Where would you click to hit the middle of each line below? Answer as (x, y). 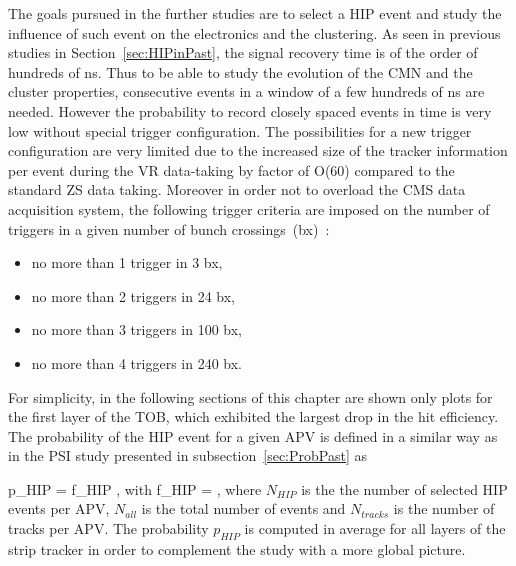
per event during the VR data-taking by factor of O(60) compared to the (231, 169)
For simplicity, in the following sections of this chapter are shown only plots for (250, 396)
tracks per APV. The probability (108, 528)
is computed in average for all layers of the (375, 528)
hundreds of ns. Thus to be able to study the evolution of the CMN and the (240, 71)
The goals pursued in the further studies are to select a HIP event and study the (255, 13)
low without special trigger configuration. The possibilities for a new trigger (240, 130)
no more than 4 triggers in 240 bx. (136, 362)
